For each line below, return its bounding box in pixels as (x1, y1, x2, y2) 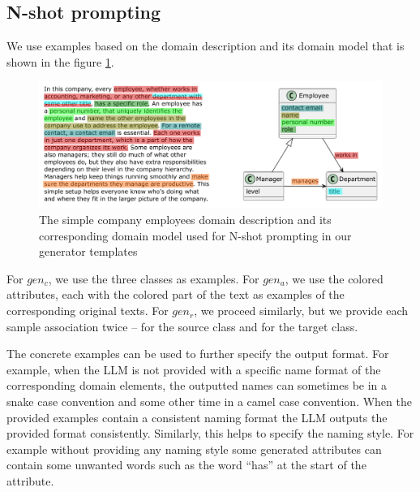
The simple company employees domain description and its (39, 211, 332, 228)
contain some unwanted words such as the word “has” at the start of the (6, 456, 366, 473)
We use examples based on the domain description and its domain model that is (6, 37, 405, 54)
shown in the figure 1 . (6, 53, 114, 70)
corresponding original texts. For (6, 302, 169, 319)
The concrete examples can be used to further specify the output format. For (6, 345, 389, 362)
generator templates (39, 243, 138, 260)
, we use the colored (285, 270, 384, 287)
